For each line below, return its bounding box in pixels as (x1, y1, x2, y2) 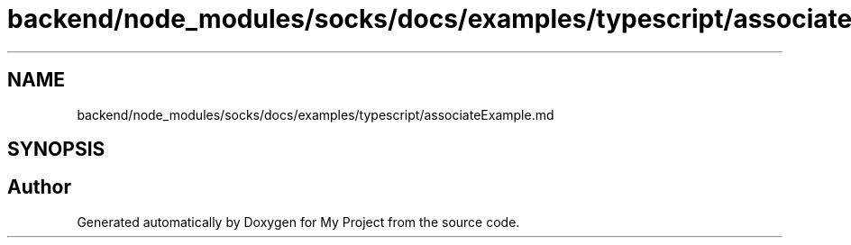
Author (7, 176, 71, 199)
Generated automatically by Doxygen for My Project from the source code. (77, 213, 520, 230)
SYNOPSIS (7, 138, 105, 161)
